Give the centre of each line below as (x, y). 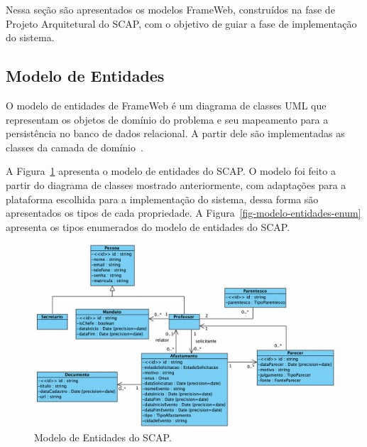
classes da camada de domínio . (75, 147)
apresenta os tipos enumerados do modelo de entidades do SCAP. (148, 226)
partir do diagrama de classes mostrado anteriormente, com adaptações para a (176, 184)
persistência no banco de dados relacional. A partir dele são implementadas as (175, 133)
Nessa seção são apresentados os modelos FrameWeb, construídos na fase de (170, 9)
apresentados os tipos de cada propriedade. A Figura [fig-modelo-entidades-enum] (183, 213)
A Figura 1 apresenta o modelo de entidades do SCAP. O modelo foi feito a (171, 171)
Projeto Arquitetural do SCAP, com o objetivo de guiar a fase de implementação (181, 23)
